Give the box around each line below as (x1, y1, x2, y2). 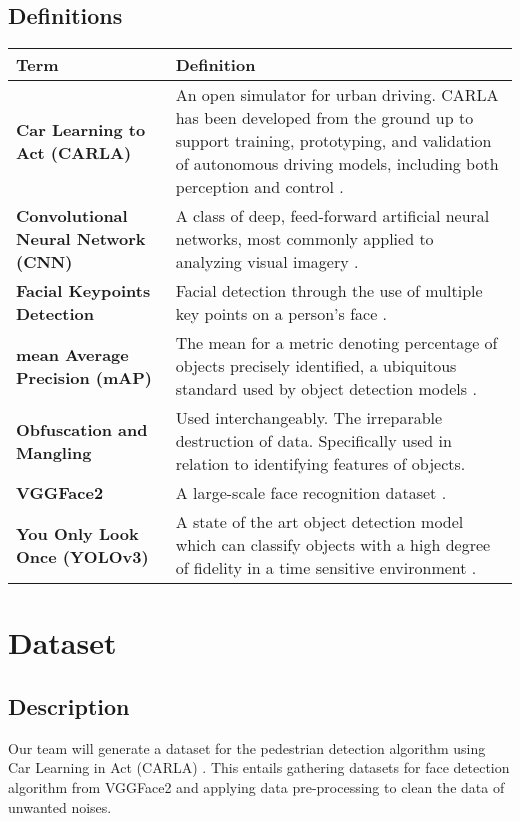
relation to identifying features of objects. (175, 452, 466, 476)
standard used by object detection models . (175, 377, 477, 401)
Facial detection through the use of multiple (175, 279, 483, 303)
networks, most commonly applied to (175, 227, 434, 251)
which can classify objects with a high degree (175, 533, 491, 557)
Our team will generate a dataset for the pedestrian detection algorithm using (8, 737, 486, 758)
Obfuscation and (16, 417, 148, 441)
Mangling (16, 440, 92, 464)
